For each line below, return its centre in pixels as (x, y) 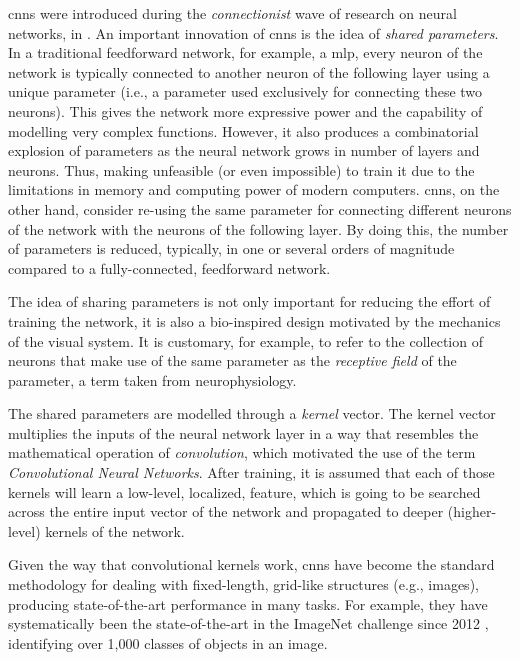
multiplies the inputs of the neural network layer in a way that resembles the (243, 432)
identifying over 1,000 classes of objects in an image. (168, 642)
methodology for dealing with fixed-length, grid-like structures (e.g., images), (243, 584)
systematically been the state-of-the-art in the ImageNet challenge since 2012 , (248, 623)
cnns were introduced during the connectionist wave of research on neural (232, 13)
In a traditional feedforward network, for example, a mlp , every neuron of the (245, 52)
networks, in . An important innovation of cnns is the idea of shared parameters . (253, 32)
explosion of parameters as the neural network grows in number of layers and (244, 150)
